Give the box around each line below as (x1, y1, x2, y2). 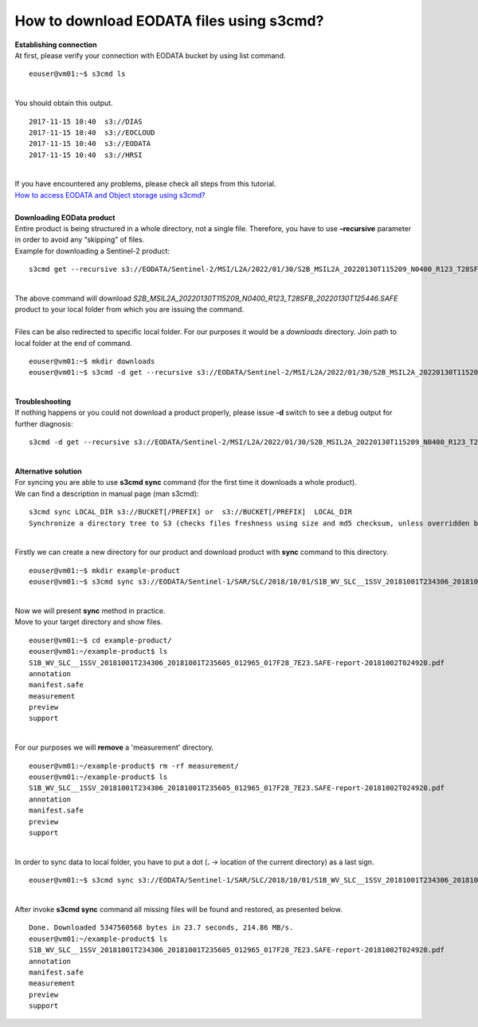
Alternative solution (14, 466, 83, 476)
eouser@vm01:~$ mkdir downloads (29, 356, 155, 366)
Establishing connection (14, 40, 97, 49)
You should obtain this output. (14, 98, 113, 108)
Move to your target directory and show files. (14, 617, 163, 627)
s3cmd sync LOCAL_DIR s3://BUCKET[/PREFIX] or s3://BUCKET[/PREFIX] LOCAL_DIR (29, 507, 353, 517)
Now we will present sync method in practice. (14, 606, 166, 616)
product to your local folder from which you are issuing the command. (14, 305, 245, 314)
